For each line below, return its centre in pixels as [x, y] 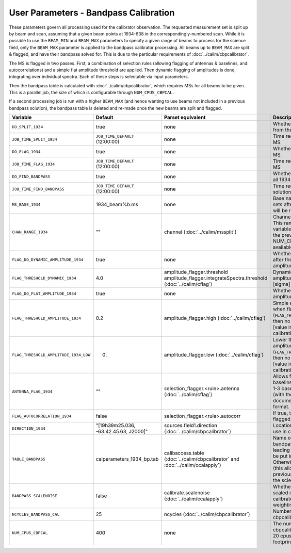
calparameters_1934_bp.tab [127, 459]
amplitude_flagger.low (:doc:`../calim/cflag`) [214, 355]
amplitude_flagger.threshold [196, 272]
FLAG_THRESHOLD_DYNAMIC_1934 [44, 278]
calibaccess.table [184, 453]
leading [281, 450]
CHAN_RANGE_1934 [30, 232]
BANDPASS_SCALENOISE [35, 496]
